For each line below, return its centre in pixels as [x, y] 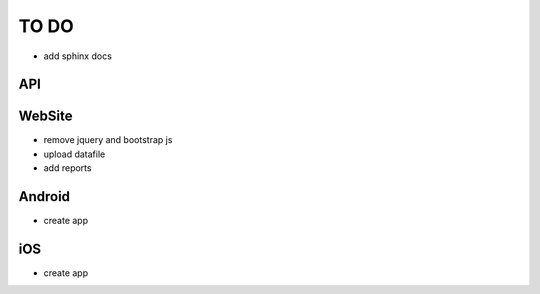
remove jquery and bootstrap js [108, 140]
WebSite [45, 116]
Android [44, 196]
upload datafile [74, 154]
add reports [67, 168]
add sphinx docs [77, 56]
